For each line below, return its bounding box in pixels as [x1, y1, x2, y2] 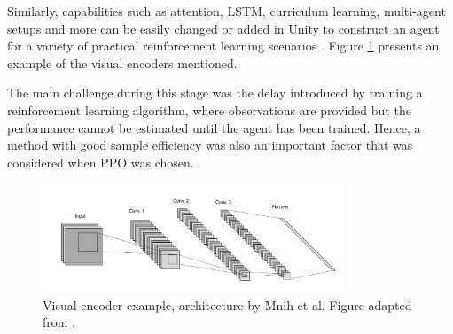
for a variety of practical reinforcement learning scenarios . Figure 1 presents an [7, 36, 440, 55]
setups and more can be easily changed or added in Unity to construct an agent [7, 19, 440, 37]
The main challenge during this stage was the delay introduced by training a [7, 83, 423, 102]
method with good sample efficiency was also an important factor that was [7, 136, 413, 154]
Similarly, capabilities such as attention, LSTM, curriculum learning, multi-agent [7, 2, 446, 19]
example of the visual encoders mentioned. [7, 53, 238, 72]
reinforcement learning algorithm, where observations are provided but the [7, 100, 411, 119]
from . [43, 313, 76, 331]
